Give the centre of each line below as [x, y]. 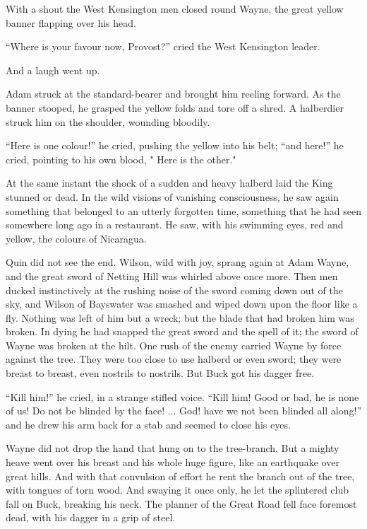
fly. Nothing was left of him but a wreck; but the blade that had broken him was [180, 317]
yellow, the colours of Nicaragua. [76, 238]
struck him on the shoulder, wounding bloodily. [108, 121]
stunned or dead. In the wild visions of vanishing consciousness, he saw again [172, 196]
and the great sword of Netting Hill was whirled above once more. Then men [172, 275]
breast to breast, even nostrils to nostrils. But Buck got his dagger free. [160, 373]
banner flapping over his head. [71, 22]
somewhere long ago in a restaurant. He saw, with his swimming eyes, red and [175, 225]
